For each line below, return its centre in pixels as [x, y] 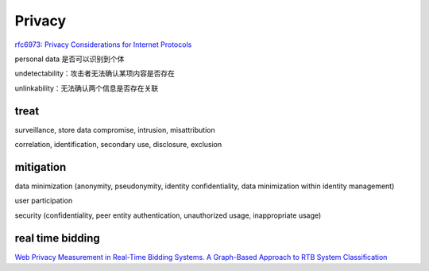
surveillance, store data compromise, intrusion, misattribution [115, 130]
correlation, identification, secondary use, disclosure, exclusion [118, 145]
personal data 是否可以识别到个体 [70, 59]
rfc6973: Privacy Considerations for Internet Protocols [103, 45]
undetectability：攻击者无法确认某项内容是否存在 [95, 74]
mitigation [41, 167]
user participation [44, 201]
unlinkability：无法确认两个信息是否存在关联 [87, 88]
